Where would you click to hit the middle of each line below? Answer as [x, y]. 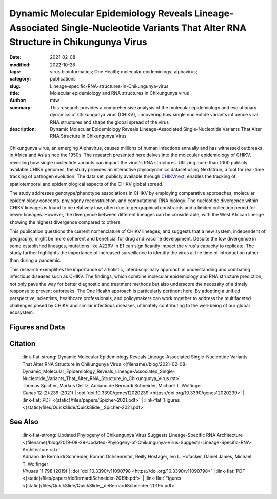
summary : [21, 107]
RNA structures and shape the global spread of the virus [110, 122]
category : [20, 79]
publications [63, 79]
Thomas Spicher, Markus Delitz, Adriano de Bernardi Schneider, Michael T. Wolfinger [112, 386]
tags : [15, 71]
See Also [24, 422]
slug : [15, 86]
